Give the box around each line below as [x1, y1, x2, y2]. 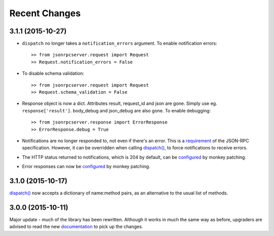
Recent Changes [9, 8, 81, 19]
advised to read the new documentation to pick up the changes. [9, 223, 143, 230]
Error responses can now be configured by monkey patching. [22, 164, 151, 170]
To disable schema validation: [22, 70, 84, 76]
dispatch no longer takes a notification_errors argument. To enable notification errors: [22, 41, 218, 47]
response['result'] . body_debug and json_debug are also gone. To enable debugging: [22, 107, 211, 113]
